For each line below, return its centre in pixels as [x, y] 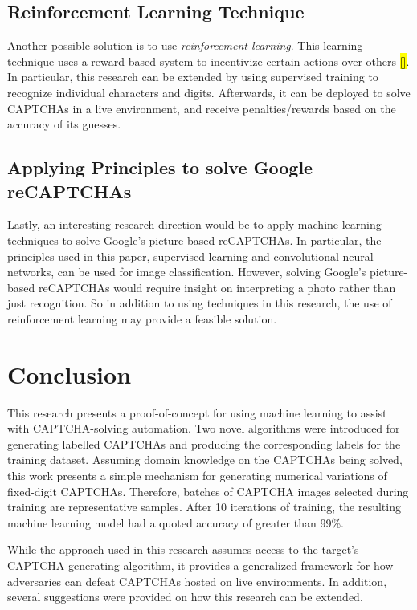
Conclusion [69, 374]
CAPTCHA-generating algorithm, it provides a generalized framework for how [200, 565]
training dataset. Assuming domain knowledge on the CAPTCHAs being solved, [205, 460]
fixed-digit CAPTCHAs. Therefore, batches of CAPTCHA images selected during [208, 491]
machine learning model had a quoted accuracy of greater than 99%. [176, 522]
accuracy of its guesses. [64, 124]
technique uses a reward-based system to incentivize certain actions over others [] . [208, 61]
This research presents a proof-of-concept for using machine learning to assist [197, 412]
